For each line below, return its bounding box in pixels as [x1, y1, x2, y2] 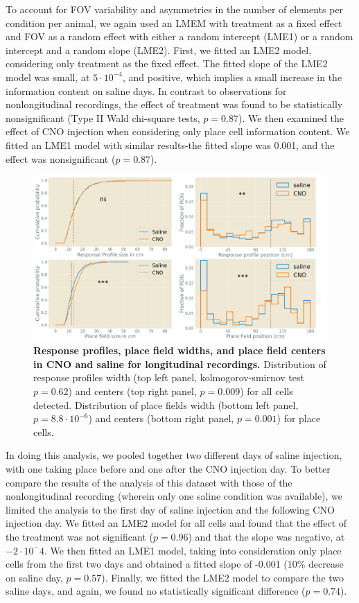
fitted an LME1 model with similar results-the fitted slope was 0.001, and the [6, 137, 335, 152]
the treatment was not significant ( [6, 529, 153, 543]
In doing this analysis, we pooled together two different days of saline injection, [6, 448, 342, 462]
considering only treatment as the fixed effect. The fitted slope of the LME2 [6, 56, 328, 71]
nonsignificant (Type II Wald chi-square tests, [6, 110, 200, 125]
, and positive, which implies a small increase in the [123, 69, 342, 84]
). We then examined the [238, 110, 344, 125]
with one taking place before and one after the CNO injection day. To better [6, 461, 331, 475]
